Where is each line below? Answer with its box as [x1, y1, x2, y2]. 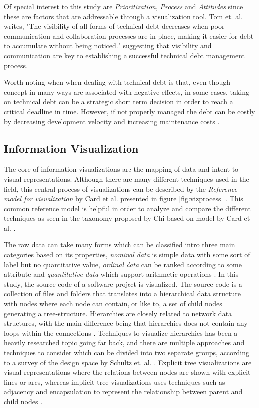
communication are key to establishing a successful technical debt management [4, 50, 245, 60]
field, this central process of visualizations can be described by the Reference [4, 183, 238, 194]
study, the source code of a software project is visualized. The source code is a [4, 278, 242, 289]
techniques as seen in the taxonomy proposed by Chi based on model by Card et [4, 213, 250, 223]
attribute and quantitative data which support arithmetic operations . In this [4, 269, 239, 279]
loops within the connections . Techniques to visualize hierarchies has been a [4, 327, 238, 338]
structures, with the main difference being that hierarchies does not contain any [4, 318, 248, 328]
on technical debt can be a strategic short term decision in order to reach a [4, 96, 233, 107]
